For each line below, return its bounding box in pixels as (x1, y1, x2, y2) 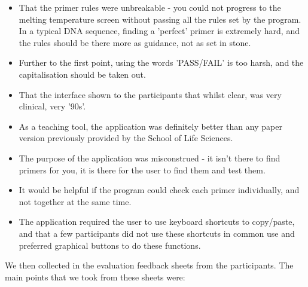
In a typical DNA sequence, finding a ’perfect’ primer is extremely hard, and (19, 25, 300, 37)
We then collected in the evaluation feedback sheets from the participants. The (5, 259, 294, 271)
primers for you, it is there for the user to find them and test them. (19, 163, 266, 176)
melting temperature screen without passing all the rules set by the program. (19, 13, 301, 25)
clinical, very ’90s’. (19, 100, 86, 112)
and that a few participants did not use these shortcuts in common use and (19, 227, 295, 239)
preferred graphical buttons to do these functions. (19, 239, 201, 251)
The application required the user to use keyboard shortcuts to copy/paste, (19, 215, 295, 228)
